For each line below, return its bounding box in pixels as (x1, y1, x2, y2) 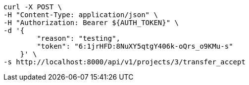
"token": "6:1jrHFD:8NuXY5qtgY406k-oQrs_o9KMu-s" (37, 42, 233, 50)
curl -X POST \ (3, 3, 62, 11)
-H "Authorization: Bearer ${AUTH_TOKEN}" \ (3, 19, 179, 27)
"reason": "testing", (37, 34, 121, 42)
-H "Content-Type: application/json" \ (3, 11, 158, 19)
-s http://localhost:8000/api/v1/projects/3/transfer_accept (3, 58, 246, 66)
